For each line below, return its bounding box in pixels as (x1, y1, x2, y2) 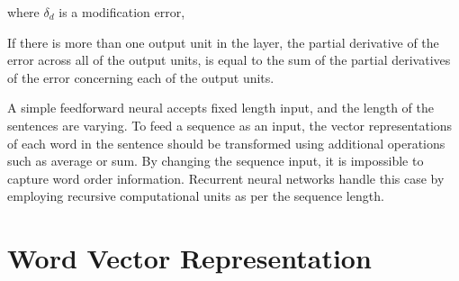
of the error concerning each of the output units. (7, 68, 274, 86)
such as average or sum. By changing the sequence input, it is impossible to (7, 151, 424, 170)
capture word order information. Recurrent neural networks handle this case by (7, 168, 445, 187)
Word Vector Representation (7, 240, 372, 276)
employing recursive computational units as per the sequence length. (7, 186, 384, 205)
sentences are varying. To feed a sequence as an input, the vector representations (7, 115, 453, 134)
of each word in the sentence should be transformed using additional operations (7, 133, 445, 152)
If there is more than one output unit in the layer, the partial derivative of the (7, 32, 439, 51)
